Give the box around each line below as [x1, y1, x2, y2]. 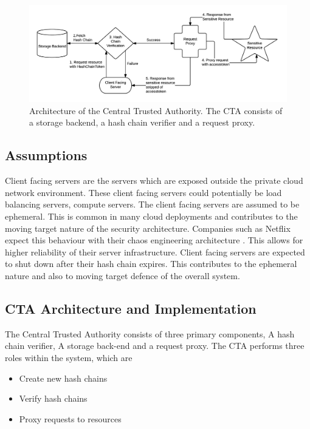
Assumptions [5, 146, 88, 164]
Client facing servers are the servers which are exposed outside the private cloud [5, 174, 303, 187]
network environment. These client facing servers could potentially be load [5, 186, 282, 198]
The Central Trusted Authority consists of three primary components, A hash [5, 327, 295, 340]
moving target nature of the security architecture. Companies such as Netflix [5, 221, 291, 234]
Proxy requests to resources [19, 412, 122, 425]
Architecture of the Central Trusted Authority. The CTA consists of [29, 104, 283, 117]
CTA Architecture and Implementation [5, 299, 257, 317]
